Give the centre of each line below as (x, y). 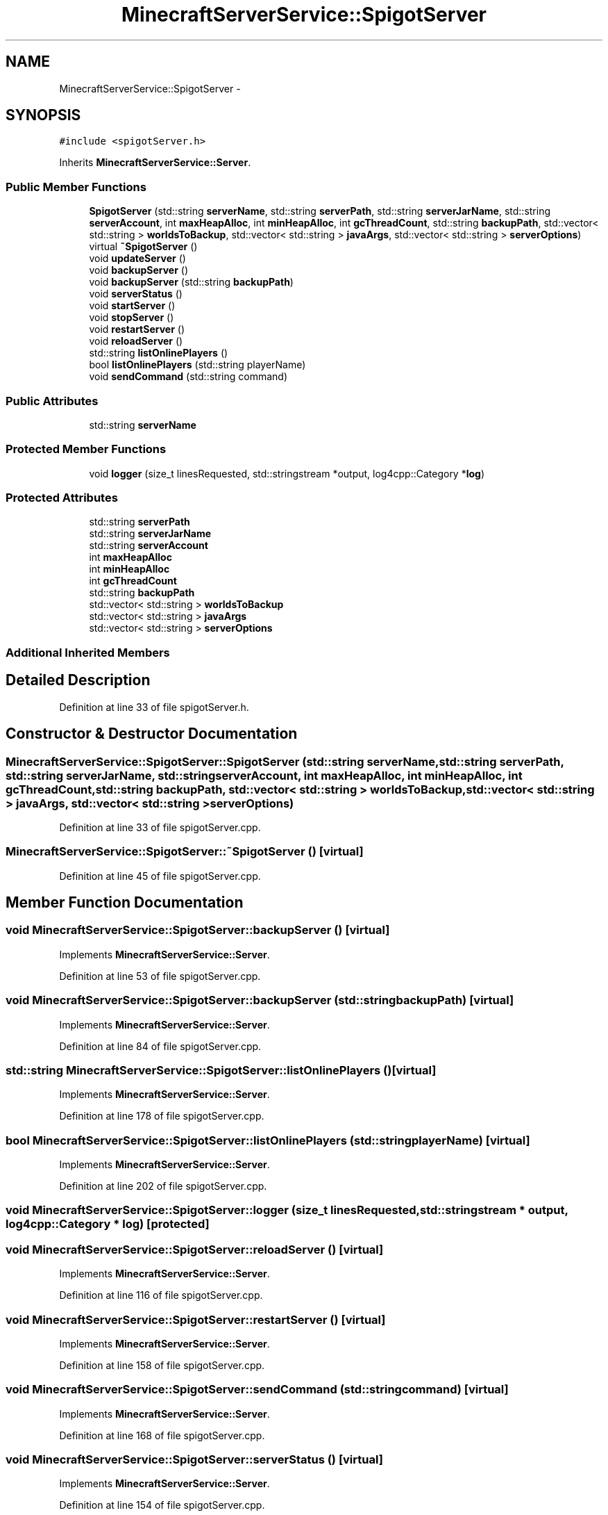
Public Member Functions (76, 187)
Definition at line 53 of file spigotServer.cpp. (160, 976)
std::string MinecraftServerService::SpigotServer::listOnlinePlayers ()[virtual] (221, 1070)
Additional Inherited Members (88, 652)
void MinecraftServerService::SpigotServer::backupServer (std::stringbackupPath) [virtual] (260, 1000)
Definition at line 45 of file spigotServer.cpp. (160, 876)
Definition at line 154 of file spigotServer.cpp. (162, 1505)
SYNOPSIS (43, 115)
